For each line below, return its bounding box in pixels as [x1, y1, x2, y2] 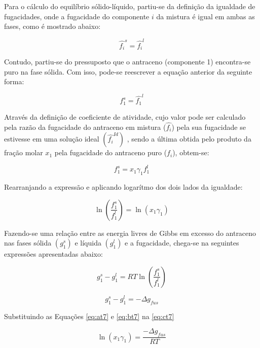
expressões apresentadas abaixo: [4, 249, 103, 259]
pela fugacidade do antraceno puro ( [54, 147, 167, 158]
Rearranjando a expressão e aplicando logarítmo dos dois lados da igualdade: [4, 182, 243, 192]
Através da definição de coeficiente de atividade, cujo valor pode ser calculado [4, 111, 246, 122]
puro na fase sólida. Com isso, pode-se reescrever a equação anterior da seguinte [4, 66, 252, 77]
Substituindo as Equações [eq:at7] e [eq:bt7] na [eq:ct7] [4, 310, 174, 321]
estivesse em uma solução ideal [4, 133, 99, 144]
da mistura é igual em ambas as [156, 11, 255, 21]
